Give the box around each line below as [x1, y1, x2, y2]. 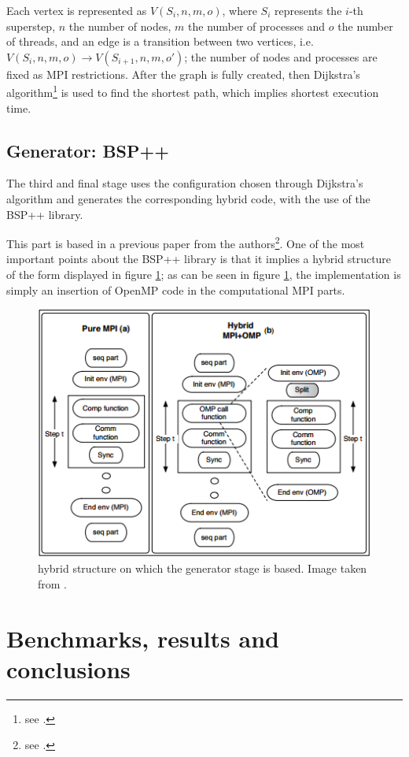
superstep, [6, 17, 56, 34]
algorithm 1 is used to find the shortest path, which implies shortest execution [6, 82, 379, 101]
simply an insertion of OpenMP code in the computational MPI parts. [6, 281, 345, 298]
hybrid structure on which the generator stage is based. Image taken [38, 560, 367, 577]
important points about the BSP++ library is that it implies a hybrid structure [6, 250, 392, 267]
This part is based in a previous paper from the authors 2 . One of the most [6, 233, 365, 251]
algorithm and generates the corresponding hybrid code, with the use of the [6, 191, 370, 207]
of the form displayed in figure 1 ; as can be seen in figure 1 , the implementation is [6, 266, 401, 283]
